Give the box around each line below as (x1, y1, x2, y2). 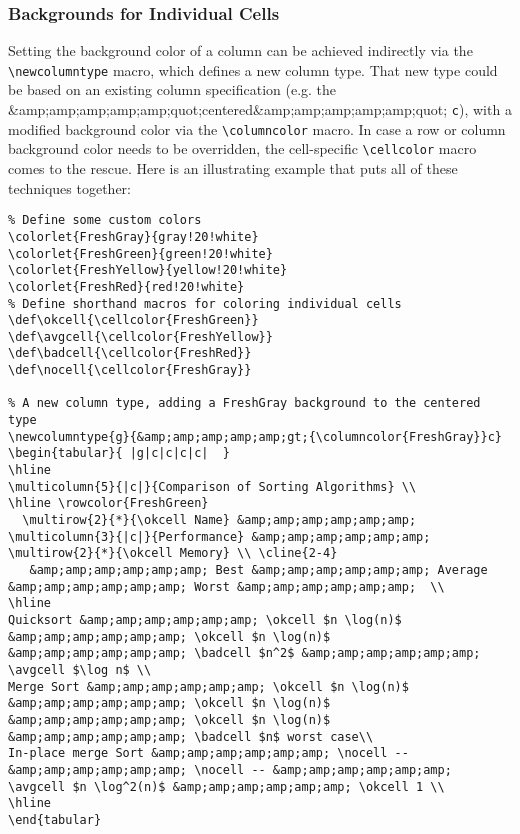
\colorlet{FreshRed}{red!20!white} (8, 279, 245, 294)
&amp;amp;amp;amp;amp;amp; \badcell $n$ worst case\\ (8, 729, 374, 744)
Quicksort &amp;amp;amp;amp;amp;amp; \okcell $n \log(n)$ (8, 612, 402, 627)
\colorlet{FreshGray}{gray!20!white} (8, 229, 259, 244)
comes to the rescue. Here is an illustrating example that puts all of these (8, 158, 458, 179)
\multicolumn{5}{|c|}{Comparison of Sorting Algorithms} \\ (8, 479, 417, 494)
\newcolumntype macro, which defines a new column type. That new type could (8, 59, 498, 80)
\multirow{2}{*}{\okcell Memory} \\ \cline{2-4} (8, 546, 338, 561)
